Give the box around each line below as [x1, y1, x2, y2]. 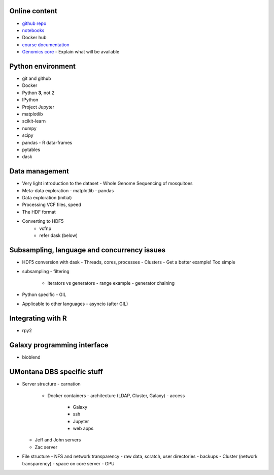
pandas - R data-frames [22, 139, 73, 145]
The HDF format [22, 209, 56, 215]
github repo [22, 20, 47, 26]
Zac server [35, 444, 58, 450]
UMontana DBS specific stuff [9, 368, 104, 376]
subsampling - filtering [22, 269, 70, 275]
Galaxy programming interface [9, 341, 109, 349]
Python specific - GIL [22, 291, 66, 298]
